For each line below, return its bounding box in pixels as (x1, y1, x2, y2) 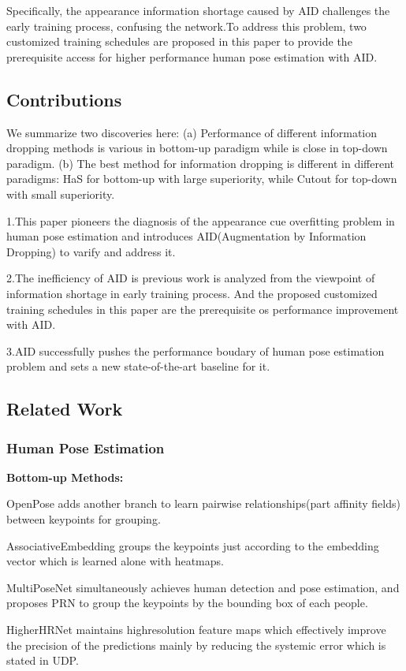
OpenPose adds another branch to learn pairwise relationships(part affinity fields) (6, 495, 400, 512)
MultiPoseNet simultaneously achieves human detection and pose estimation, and (6, 579, 400, 595)
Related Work (6, 397, 123, 421)
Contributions (6, 87, 122, 111)
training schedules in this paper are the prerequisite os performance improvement (6, 300, 399, 317)
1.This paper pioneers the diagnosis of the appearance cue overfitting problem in (6, 212, 395, 229)
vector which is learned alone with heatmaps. (6, 553, 224, 569)
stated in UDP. (6, 652, 79, 669)
